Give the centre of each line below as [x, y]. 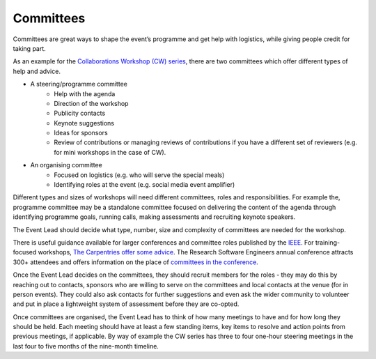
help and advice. [37, 71]
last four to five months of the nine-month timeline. [86, 346]
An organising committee [66, 165]
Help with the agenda [85, 93]
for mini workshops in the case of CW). [110, 152]
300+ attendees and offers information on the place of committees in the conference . [136, 262]
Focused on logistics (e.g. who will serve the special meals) [139, 175]
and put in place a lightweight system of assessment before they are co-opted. [126, 304]
